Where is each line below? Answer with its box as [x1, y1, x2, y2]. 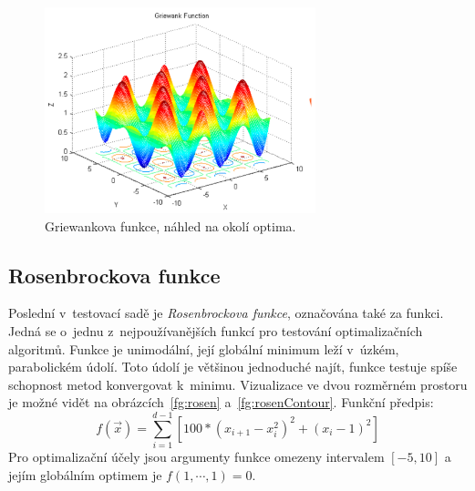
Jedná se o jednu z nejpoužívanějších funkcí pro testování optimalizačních [8, 322, 423, 341]
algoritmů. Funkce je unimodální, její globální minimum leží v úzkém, [8, 339, 399, 358]
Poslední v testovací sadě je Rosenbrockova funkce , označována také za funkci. [8, 303, 444, 322]
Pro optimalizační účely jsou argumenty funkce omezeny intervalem [8, 447, 385, 466]
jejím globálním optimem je [8, 465, 162, 484]
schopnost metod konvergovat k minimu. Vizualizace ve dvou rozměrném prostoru [8, 374, 468, 394]
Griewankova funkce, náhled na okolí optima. [45, 216, 296, 235]
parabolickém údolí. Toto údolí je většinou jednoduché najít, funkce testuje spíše [8, 357, 458, 376]
